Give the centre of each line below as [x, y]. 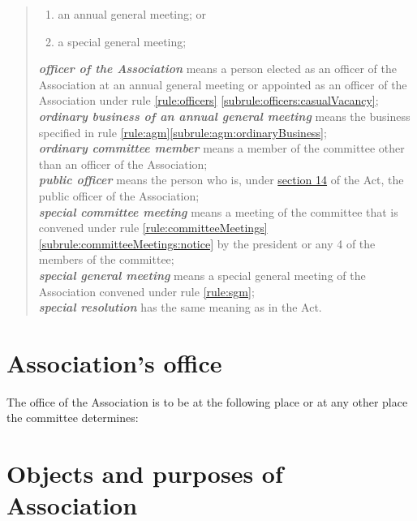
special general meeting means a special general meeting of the [202, 275]
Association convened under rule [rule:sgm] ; [146, 291]
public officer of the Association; [119, 195]
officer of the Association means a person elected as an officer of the [217, 69]
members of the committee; [106, 259]
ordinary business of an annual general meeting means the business [224, 116]
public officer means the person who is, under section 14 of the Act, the [221, 180]
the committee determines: [73, 418]
